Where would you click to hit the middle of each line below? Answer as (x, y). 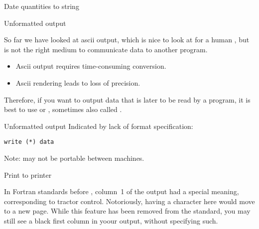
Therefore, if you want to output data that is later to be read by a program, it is (127, 99)
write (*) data (29, 142)
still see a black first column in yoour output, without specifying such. (111, 220)
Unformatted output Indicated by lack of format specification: (99, 126)
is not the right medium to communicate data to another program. (106, 49)
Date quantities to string (42, 6)
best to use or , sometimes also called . (63, 109)
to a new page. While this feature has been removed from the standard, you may (127, 211)
